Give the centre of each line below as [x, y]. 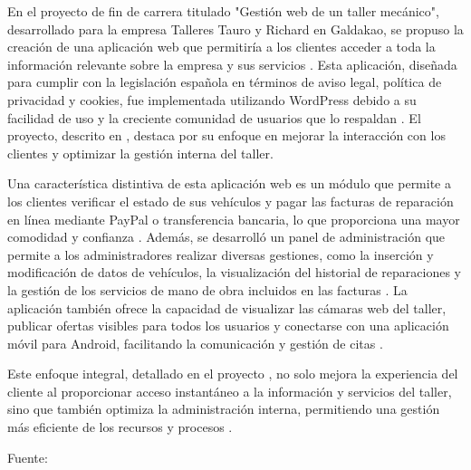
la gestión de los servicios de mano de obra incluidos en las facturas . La [207, 289]
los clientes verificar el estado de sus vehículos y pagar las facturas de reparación [231, 201]
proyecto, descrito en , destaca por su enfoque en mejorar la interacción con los [226, 135]
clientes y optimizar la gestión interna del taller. [140, 153]
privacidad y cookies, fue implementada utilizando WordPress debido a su [212, 99]
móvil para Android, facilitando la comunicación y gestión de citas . [195, 343]
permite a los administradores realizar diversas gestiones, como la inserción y [221, 254]
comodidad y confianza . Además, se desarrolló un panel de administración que [226, 237]
